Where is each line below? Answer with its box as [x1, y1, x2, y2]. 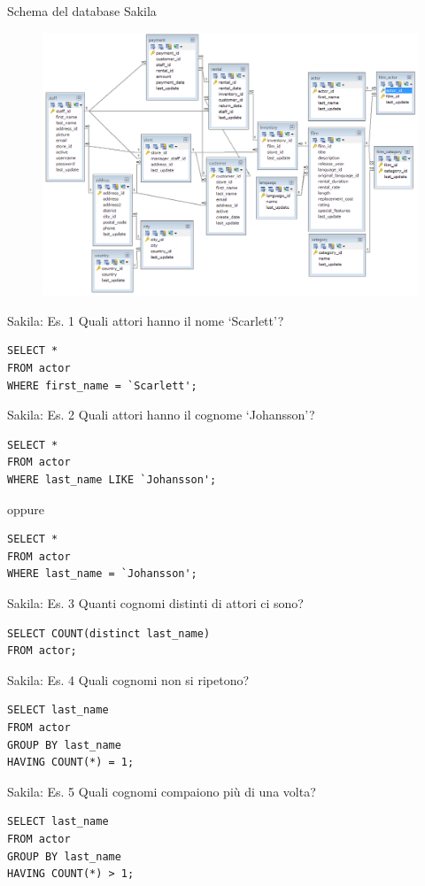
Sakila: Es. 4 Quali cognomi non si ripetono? [7, 670, 250, 689]
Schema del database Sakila [7, 2, 157, 19]
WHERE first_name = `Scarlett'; [7, 379, 197, 392]
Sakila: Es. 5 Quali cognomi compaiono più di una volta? [7, 782, 316, 800]
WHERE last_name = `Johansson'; [7, 567, 197, 581]
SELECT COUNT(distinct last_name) [7, 627, 211, 640]
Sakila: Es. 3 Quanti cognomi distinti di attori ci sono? [7, 594, 304, 612]
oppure [7, 499, 45, 518]
